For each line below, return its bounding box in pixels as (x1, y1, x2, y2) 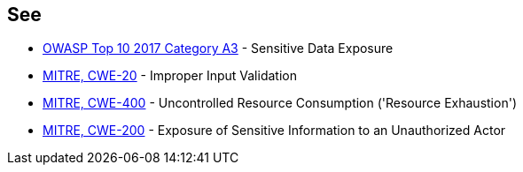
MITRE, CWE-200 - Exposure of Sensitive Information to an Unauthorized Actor (43, 123, 506, 138)
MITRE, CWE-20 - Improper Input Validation (43, 68, 297, 84)
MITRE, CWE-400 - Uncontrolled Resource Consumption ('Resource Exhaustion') (43, 95, 517, 111)
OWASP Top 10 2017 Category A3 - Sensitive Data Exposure (43, 41, 394, 56)
